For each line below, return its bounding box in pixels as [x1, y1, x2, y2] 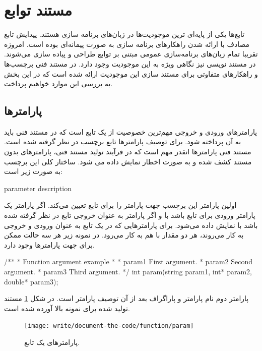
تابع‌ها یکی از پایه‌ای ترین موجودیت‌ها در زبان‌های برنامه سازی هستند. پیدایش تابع [4, 29, 245, 39]
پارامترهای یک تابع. [24, 337, 80, 347]
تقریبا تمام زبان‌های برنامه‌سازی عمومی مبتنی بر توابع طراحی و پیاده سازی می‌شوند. [4, 48, 258, 59]
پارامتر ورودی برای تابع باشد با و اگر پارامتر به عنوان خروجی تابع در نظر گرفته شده [4, 210, 255, 220]
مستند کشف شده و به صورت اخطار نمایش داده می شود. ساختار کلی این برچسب [4, 156, 252, 166]
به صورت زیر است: [4, 166, 63, 177]
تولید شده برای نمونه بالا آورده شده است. [4, 303, 130, 313]
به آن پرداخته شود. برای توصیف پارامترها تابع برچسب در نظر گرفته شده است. [4, 136, 241, 147]
